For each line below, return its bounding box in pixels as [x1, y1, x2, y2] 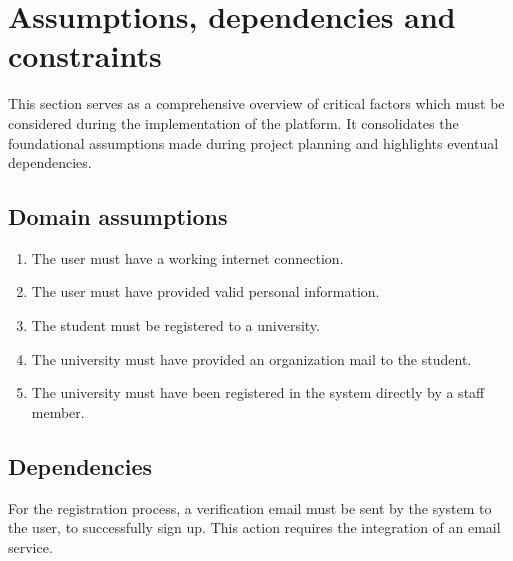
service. [8, 536, 53, 557]
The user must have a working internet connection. [31, 247, 344, 268]
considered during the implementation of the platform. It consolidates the [8, 112, 459, 133]
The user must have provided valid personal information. [31, 281, 380, 302]
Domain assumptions [8, 201, 228, 232]
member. [31, 401, 85, 422]
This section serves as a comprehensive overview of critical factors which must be [8, 93, 505, 114]
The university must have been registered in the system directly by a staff [31, 382, 485, 403]
